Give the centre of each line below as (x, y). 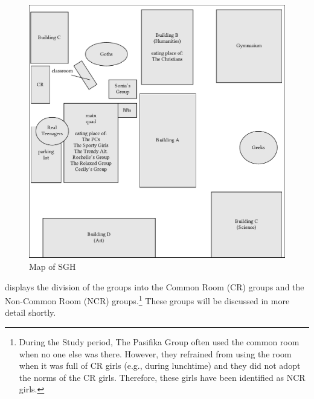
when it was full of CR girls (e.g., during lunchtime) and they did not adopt (160, 365)
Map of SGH (53, 267)
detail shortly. (30, 312)
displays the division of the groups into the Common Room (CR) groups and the (155, 286)
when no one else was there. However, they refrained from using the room (155, 353)
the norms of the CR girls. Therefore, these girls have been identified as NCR (162, 377)
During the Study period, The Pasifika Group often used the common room (159, 342)
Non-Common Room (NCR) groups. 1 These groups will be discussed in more (147, 300)
